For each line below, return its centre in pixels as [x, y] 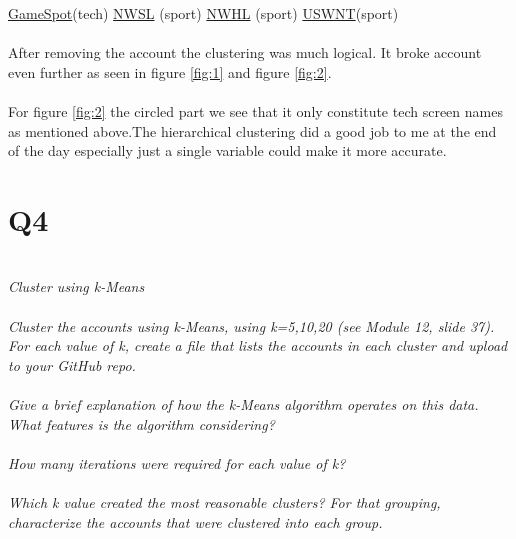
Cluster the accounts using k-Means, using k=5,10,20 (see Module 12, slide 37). [251, 325]
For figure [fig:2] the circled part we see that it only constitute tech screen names [255, 110]
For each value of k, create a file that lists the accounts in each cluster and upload [258, 345]
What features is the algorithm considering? [141, 423]
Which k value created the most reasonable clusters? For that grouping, [224, 502]
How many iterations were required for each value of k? [177, 462]
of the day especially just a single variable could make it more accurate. [227, 150]
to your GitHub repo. [72, 364]
